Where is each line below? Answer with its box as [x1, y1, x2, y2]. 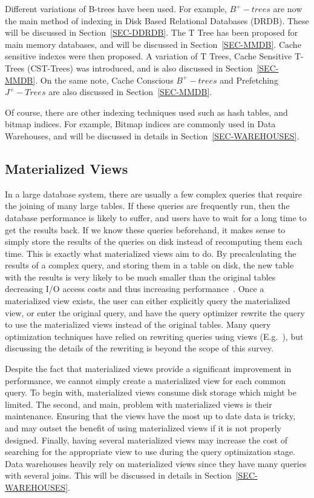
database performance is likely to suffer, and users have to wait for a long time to [5, 211, 307, 224]
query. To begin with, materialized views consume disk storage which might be [5, 386, 296, 399]
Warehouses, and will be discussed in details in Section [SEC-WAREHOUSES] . [5, 129, 299, 142]
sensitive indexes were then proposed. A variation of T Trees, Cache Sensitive [5, 50, 292, 62]
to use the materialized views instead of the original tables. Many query [5, 318, 271, 331]
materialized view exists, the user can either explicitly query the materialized [5, 294, 290, 307]
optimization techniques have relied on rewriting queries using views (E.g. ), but [5, 330, 304, 342]
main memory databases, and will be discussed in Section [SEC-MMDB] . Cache [5, 38, 301, 50]
